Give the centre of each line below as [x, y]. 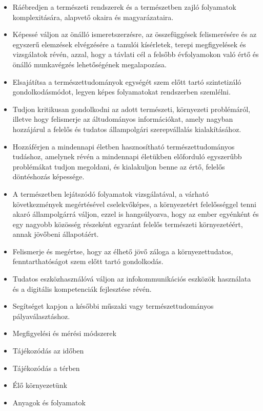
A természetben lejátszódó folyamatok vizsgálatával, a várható [110, 193]
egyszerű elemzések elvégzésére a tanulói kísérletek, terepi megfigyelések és [129, 44]
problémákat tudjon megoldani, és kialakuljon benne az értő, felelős [119, 166]
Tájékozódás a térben [46, 368]
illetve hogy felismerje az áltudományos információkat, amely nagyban [123, 119]
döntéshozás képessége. [48, 176]
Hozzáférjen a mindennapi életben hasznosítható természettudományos [124, 146]
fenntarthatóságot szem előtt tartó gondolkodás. [88, 261]
